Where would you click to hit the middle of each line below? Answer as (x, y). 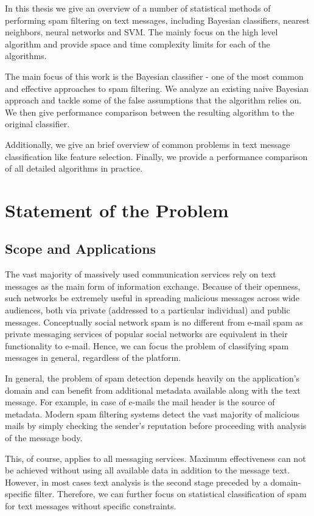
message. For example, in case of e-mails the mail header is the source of (140, 402)
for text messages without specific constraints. (91, 505)
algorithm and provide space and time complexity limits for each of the (138, 44)
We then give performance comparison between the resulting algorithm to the (150, 112)
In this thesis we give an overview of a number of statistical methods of (138, 8)
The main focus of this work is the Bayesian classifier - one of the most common (154, 76)
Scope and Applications (81, 249)
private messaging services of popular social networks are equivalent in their (146, 334)
